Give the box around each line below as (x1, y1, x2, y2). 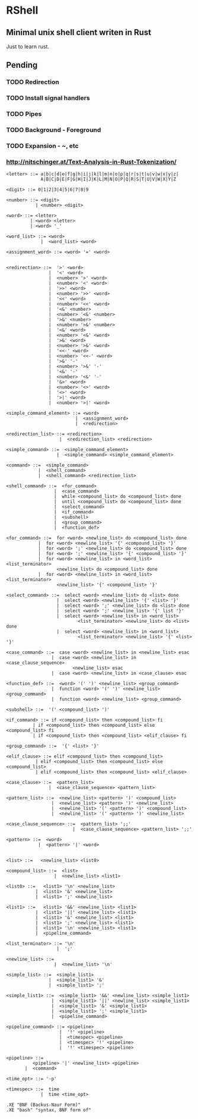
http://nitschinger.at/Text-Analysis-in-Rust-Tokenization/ (6, 157, 177, 166)
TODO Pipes (6, 110, 42, 118)
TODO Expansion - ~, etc (6, 142, 79, 150)
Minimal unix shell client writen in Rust (6, 27, 152, 37)
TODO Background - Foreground (6, 126, 101, 134)
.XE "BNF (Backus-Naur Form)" (6, 1102, 81, 1108)
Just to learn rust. (6, 43, 49, 50)
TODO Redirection (6, 78, 59, 86)
